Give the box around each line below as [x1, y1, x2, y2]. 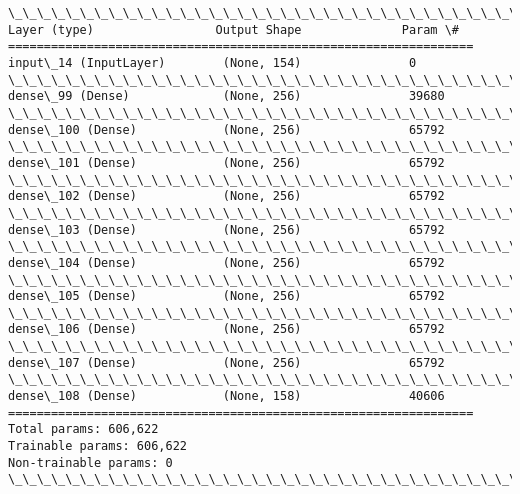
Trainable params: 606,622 [8, 439, 187, 454]
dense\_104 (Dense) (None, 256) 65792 [8, 255, 445, 270]
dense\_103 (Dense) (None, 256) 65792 [8, 222, 445, 237]
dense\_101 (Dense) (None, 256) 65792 [8, 155, 445, 170]
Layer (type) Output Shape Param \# [8, 22, 460, 37]
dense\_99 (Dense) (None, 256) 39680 [8, 89, 445, 104]
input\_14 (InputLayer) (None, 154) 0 [8, 55, 417, 70]
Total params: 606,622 [8, 422, 159, 437]
